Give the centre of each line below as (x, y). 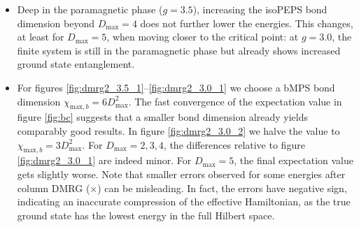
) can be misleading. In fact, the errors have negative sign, (222, 188)
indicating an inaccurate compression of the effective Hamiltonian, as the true (184, 202)
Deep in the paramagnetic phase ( (90, 9)
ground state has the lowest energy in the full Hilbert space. (146, 215)
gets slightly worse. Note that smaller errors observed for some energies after (181, 174)
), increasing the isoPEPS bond (260, 9)
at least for (41, 37)
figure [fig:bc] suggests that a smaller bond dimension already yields (162, 117)
